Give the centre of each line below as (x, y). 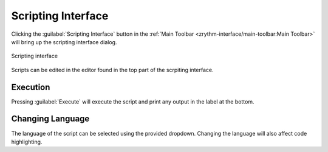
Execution (31, 87)
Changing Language (50, 119)
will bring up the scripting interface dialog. (64, 42)
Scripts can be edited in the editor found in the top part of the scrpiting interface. (112, 70)
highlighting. (27, 142)
